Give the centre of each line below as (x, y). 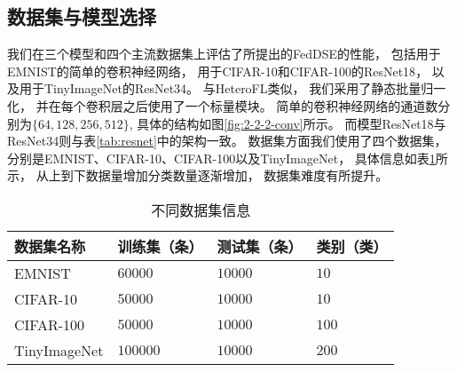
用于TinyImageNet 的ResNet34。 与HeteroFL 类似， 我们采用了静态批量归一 (232, 88)
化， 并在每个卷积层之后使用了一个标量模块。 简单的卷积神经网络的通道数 (223, 105)
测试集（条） (260, 246)
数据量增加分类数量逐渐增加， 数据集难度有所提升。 (237, 175)
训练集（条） (160, 246)
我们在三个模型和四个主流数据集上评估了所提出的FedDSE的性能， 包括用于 (224, 54)
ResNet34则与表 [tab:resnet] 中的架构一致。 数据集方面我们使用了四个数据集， (227, 141)
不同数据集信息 (201, 210)
